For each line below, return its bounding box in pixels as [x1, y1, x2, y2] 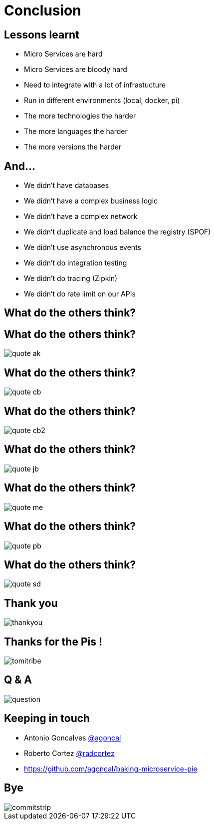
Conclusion [4, 2, 81, 19]
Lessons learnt [4, 28, 79, 41]
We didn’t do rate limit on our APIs [24, 289, 136, 298]
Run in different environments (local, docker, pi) [24, 96, 180, 105]
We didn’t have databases [24, 181, 109, 190]
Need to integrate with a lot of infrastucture [24, 80, 166, 89]
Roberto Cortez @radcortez [24, 748, 115, 757]
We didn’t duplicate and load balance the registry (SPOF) [24, 227, 211, 236]
